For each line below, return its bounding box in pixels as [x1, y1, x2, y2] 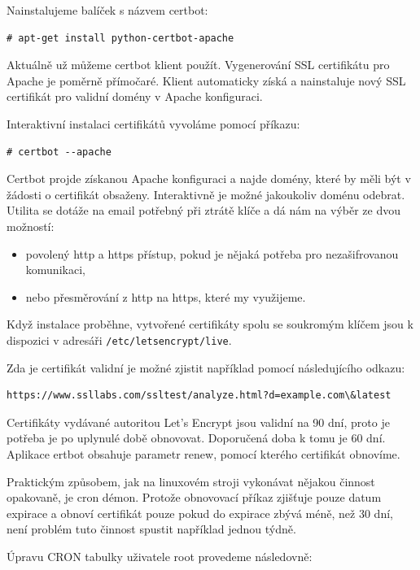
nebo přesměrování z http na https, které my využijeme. [25, 288, 306, 305]
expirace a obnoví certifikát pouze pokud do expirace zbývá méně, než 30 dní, [7, 504, 393, 521]
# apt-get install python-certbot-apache [7, 32, 234, 44]
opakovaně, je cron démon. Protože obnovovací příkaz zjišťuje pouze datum [7, 489, 382, 506]
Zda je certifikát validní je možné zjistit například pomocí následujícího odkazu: [7, 359, 405, 376]
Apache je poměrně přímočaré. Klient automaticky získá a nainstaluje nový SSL [7, 72, 406, 89]
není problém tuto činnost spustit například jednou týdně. [7, 520, 296, 537]
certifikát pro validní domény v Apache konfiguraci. [7, 88, 263, 105]
